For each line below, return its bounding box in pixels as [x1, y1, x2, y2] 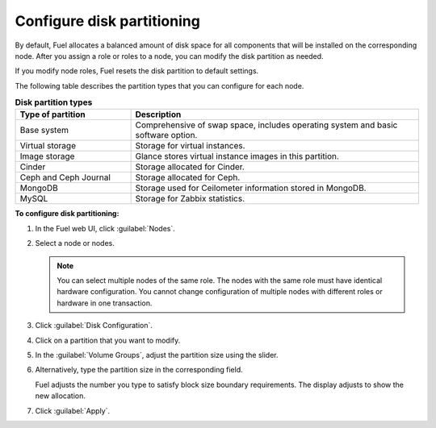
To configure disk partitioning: [15, 209, 119, 218]
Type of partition [19, 109, 86, 120]
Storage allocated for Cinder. [135, 161, 245, 172]
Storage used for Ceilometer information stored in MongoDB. [135, 182, 367, 193]
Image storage [19, 151, 75, 162]
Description [135, 109, 182, 120]
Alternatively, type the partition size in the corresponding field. [35, 365, 244, 375]
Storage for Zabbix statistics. [135, 193, 245, 205]
